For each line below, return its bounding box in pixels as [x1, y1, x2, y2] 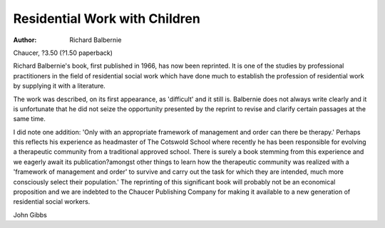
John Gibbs [13, 210, 48, 219]
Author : [13, 36, 37, 44]
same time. [13, 115, 46, 123]
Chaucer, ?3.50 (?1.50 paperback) [13, 48, 113, 57]
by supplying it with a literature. [13, 82, 106, 90]
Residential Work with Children [13, 11, 201, 26]
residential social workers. [13, 197, 91, 206]
